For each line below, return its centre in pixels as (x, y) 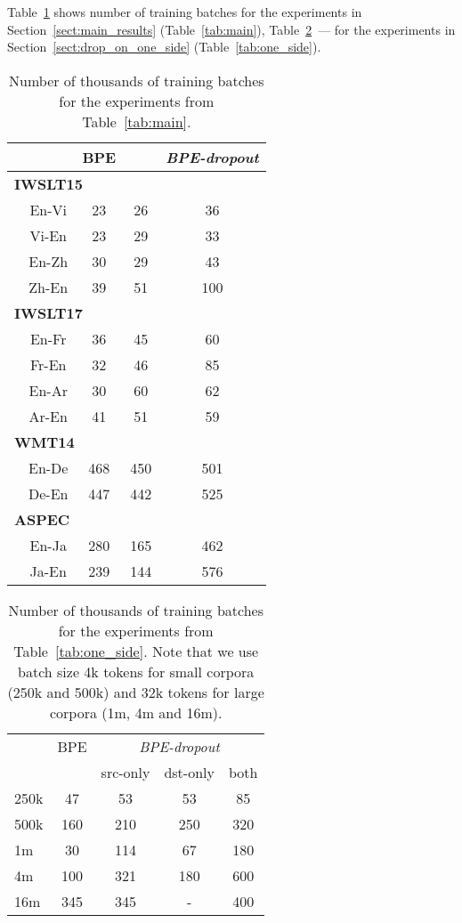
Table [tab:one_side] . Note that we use (136, 651)
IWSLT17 (49, 312)
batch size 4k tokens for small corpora (136, 671)
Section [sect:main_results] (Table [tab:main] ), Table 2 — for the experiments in (231, 29)
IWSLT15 (49, 183)
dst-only (189, 772)
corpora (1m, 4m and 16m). (136, 712)
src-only (126, 772)
